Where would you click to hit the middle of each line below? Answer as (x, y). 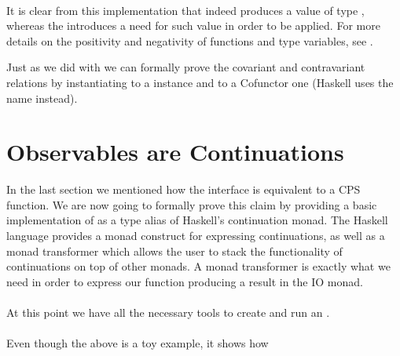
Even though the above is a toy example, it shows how (138, 343)
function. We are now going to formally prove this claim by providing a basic (192, 204)
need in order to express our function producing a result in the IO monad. (185, 281)
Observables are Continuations (175, 152)
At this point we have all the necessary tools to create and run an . (168, 312)
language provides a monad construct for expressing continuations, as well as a (196, 236)
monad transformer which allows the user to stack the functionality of (174, 251)
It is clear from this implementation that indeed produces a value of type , (185, 10)
